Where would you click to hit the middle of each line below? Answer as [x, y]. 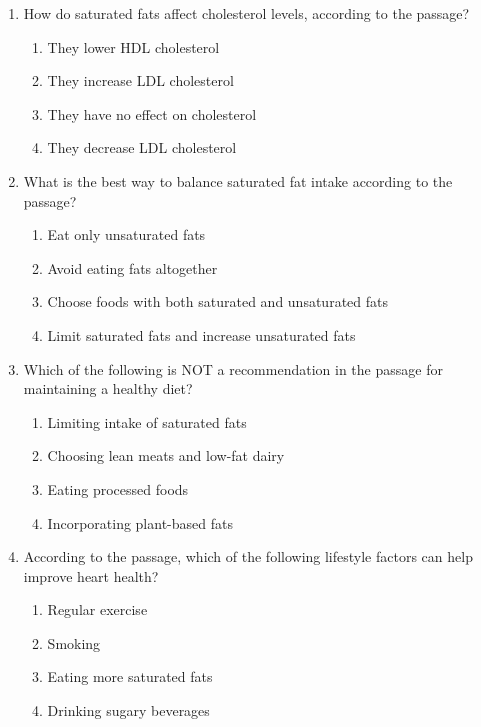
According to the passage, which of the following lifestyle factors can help [248, 556]
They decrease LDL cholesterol [142, 147]
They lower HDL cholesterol [133, 46]
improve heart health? [91, 575]
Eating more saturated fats [130, 676]
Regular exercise [97, 609]
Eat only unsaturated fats [126, 234]
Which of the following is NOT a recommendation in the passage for [233, 368]
